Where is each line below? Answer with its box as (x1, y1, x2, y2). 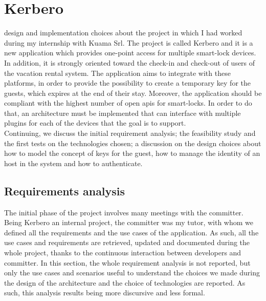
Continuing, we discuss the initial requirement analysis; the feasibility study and (4, 128, 256, 138)
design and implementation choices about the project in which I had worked (4, 27, 242, 38)
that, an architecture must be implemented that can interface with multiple (4, 107, 241, 118)
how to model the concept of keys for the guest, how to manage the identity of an (4, 148, 260, 158)
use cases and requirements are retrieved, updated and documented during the (4, 237, 250, 248)
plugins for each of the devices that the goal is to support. (4, 117, 186, 128)
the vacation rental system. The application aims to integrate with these (4, 67, 231, 78)
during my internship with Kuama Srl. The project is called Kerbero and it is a (4, 37, 253, 48)
